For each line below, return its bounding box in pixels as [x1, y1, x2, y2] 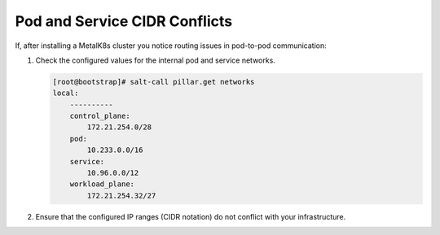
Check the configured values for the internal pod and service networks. [35, 55, 276, 65]
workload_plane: [69, 180, 134, 189]
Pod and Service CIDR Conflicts [15, 12, 233, 30]
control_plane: [69, 111, 130, 121]
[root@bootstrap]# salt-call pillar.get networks [52, 77, 255, 86]
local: [52, 89, 79, 98]
